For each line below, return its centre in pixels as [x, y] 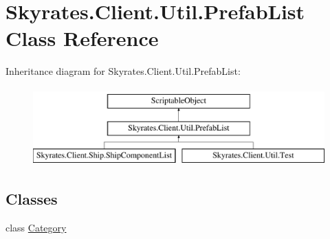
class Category [36, 228]
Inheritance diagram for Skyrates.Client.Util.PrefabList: [123, 71]
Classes [32, 199]
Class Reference [82, 38]
